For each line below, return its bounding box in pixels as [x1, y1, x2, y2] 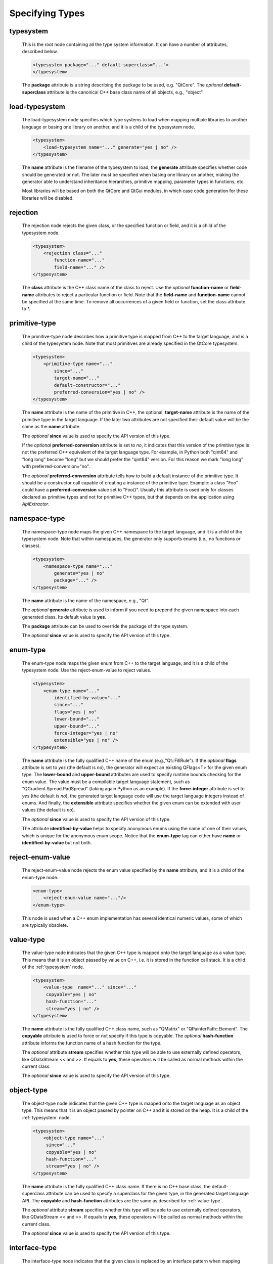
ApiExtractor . [22, 501, 50, 507]
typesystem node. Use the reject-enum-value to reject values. [22, 667, 152, 673]
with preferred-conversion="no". [22, 463, 90, 470]
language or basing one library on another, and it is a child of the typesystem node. [22, 124, 196, 130]
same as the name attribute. [22, 424, 81, 430]
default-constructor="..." [54, 382, 121, 388]
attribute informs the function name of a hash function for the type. [22, 1040, 162, 1046]
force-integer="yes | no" [54, 730, 118, 736]
